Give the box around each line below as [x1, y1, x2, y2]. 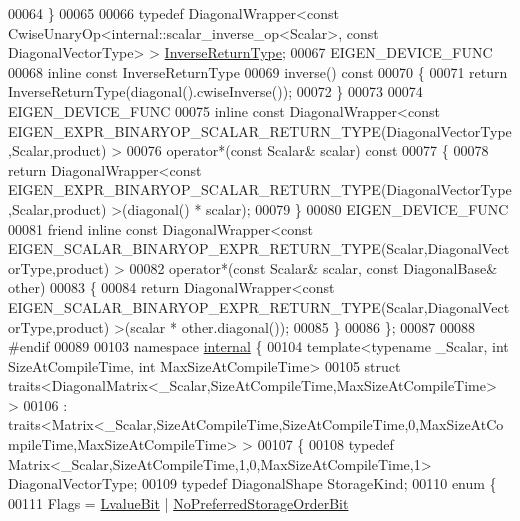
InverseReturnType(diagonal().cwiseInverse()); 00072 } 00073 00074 [8, 81, 423, 102]
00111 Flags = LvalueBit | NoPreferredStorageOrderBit [8, 492, 349, 513]
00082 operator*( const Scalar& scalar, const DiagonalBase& [129, 257, 498, 278]
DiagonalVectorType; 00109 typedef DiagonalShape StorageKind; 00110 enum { [8, 473, 497, 494]
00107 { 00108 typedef [257, 434, 394, 455]
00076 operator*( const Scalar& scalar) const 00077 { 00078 [126, 140, 489, 161]
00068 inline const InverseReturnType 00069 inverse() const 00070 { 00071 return [8, 61, 508, 82]
